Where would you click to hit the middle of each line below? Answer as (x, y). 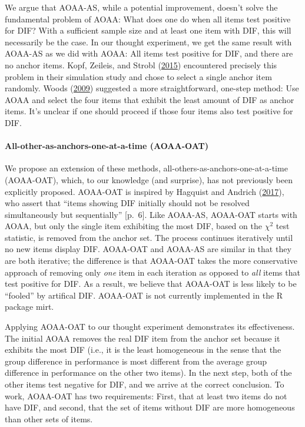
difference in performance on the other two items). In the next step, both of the (148, 373)
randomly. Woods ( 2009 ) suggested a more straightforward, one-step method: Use (152, 88)
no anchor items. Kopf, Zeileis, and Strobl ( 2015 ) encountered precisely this (141, 64)
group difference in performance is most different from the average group (136, 361)
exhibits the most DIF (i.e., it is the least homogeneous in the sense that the (143, 350)
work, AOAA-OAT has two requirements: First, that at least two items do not (146, 395)
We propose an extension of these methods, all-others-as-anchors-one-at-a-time (146, 168)
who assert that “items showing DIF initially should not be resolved (127, 203)
